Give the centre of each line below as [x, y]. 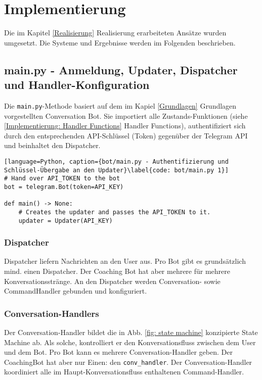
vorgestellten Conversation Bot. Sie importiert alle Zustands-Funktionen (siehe [126, 115]
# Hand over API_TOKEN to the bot [62, 179]
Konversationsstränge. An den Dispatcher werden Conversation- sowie [112, 281]
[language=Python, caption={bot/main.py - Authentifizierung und [116, 161]
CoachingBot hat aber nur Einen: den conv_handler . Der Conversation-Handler [128, 362]
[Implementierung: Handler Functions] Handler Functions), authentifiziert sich [125, 126]
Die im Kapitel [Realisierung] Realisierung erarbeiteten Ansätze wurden [115, 33]
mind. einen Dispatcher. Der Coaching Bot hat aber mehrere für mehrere [117, 271]
